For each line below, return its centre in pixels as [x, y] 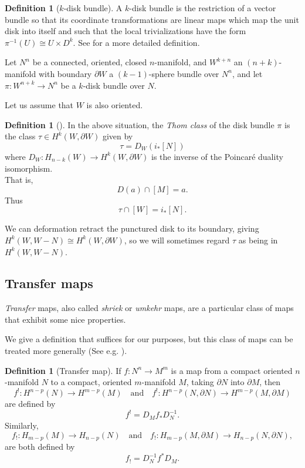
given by [118, 136]
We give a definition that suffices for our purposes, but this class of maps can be [149, 339]
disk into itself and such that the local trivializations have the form [126, 31]
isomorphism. [29, 168]
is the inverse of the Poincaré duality [217, 156]
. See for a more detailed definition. [136, 42]
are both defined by [40, 446]
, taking [200, 382]
